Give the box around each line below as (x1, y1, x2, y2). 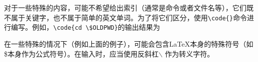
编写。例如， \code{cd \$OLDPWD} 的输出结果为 (11, 22, 160, 32)
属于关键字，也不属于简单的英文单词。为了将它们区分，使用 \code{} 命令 (11, 12, 247, 22)
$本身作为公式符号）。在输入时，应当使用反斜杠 (4, 48, 159, 59)
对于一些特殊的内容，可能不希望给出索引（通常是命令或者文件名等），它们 (4, 2, 246, 12)
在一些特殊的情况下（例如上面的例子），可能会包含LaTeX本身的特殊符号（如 (4, 38, 253, 49)
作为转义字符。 (165, 48, 214, 59)
